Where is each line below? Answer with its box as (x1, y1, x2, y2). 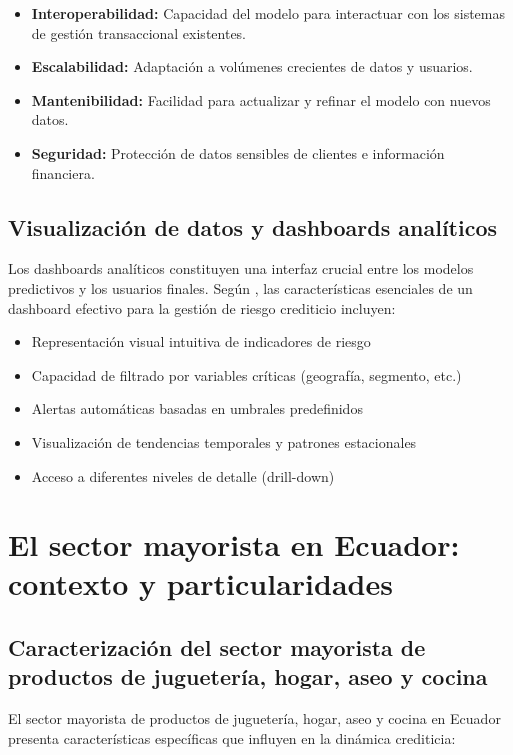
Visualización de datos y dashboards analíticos (8, 211, 498, 242)
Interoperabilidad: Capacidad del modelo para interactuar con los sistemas (31, 3, 505, 23)
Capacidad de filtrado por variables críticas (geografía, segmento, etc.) (31, 364, 462, 385)
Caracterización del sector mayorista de (8, 632, 426, 663)
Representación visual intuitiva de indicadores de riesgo (31, 331, 371, 352)
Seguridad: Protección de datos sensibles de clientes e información (31, 142, 445, 163)
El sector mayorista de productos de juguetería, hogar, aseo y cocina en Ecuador (8, 708, 501, 729)
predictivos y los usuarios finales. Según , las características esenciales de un (8, 277, 473, 298)
